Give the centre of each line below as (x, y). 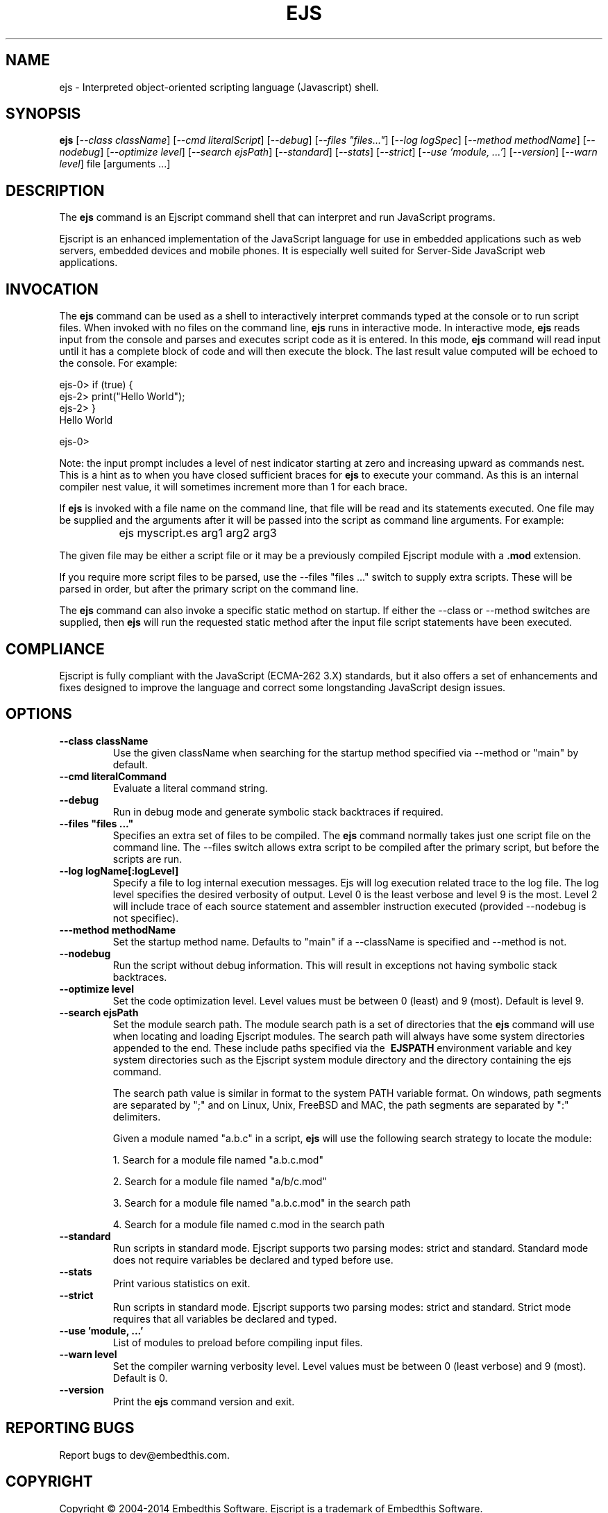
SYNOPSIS (43, 114)
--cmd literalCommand (113, 776)
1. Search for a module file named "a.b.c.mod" (218, 1159)
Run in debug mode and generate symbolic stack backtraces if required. (278, 811)
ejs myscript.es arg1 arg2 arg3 (198, 533)
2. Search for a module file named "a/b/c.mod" (220, 1181)
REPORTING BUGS (70, 1428)
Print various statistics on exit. (181, 1283)
